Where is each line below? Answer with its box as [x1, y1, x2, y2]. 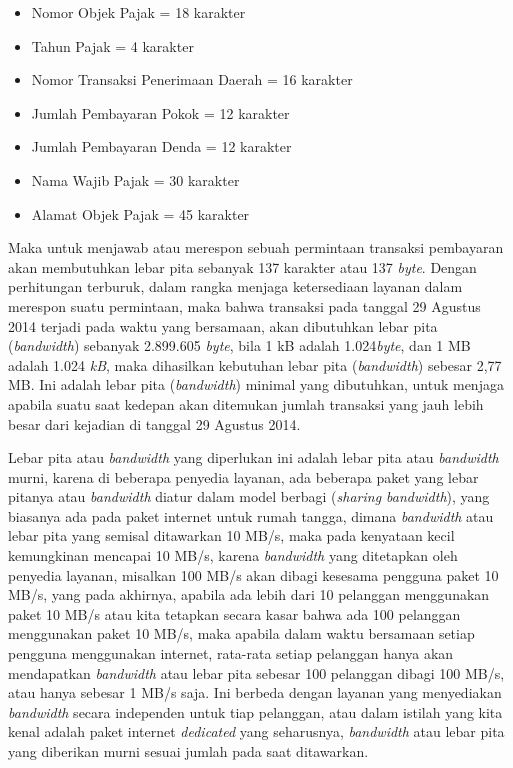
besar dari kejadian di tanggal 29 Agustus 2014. [8, 413, 301, 434]
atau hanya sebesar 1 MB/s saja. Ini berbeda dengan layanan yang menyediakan [8, 682, 502, 703]
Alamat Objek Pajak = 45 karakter [31, 203, 250, 224]
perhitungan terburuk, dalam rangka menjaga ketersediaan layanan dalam [8, 276, 463, 297]
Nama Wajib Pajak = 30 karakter [31, 169, 240, 190]
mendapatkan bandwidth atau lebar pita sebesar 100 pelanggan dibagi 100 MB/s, [8, 662, 505, 683]
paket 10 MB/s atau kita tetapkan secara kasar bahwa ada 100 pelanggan [8, 603, 461, 624]
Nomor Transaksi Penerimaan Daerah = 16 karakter [31, 69, 353, 90]
